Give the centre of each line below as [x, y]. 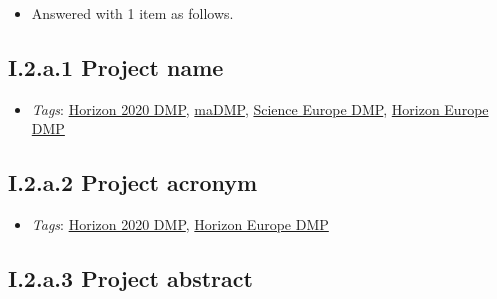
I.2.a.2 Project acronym [133, 182]
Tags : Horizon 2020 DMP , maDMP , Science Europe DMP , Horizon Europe [260, 108]
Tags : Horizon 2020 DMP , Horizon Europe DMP [180, 224]
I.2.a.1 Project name [116, 66]
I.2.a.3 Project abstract [130, 278]
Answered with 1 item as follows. [132, 13]
